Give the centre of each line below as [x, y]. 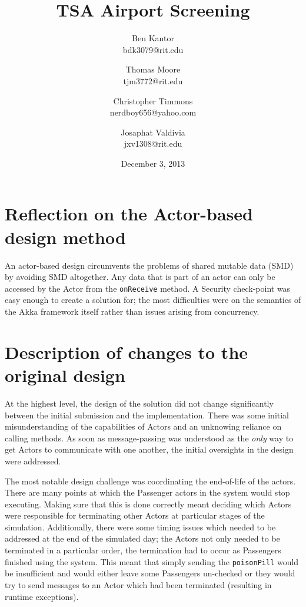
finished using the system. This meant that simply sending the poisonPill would [152, 561]
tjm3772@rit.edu [153, 80]
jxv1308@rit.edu [153, 143]
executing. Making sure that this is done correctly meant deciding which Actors [148, 504]
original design [65, 375]
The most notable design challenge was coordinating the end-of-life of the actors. [150, 481]
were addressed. [33, 461]
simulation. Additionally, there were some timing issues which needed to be [140, 527]
